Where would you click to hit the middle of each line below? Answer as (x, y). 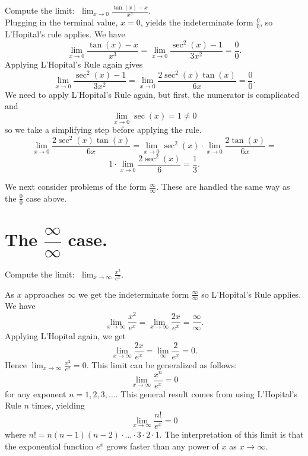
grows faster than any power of (163, 446)
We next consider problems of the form (76, 186)
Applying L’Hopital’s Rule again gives (74, 64)
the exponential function (49, 446)
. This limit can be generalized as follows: (162, 364)
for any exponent (36, 393)
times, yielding (58, 405)
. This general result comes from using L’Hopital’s (207, 393)
